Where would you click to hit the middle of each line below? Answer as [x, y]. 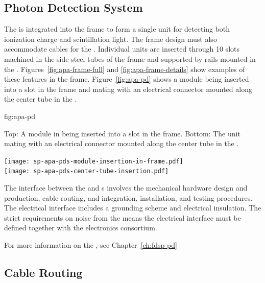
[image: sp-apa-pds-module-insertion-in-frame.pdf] [94, 161]
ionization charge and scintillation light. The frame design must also [111, 39]
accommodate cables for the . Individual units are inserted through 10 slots [122, 49]
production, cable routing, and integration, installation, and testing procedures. [128, 197]
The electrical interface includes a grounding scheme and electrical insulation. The [133, 208]
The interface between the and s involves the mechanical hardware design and [126, 188]
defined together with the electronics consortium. [81, 228]
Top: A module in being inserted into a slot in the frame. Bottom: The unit [122, 133]
